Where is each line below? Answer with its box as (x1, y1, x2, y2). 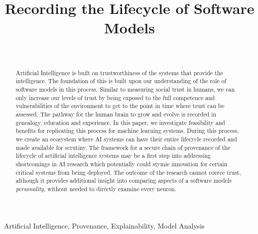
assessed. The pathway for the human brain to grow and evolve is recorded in (15, 110, 217, 118)
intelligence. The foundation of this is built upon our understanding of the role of (15, 77, 227, 85)
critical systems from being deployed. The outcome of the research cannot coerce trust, (15, 168, 241, 176)
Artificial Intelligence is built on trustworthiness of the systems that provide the (15, 68, 223, 77)
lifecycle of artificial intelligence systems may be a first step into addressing (15, 151, 211, 160)
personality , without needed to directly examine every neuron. (15, 184, 176, 193)
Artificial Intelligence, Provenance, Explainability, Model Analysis (4, 220, 205, 231)
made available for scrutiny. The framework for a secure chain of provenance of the (15, 143, 231, 151)
